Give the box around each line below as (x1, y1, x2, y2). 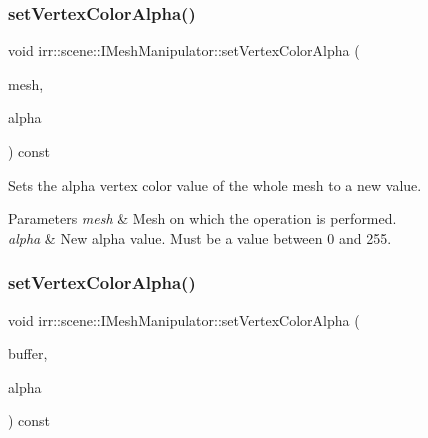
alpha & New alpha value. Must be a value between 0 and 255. (8, 227, 392, 248)
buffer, (8, 343, 48, 364)
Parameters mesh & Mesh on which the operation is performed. (8, 208, 397, 229)
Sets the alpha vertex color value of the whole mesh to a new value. (8, 174, 422, 195)
